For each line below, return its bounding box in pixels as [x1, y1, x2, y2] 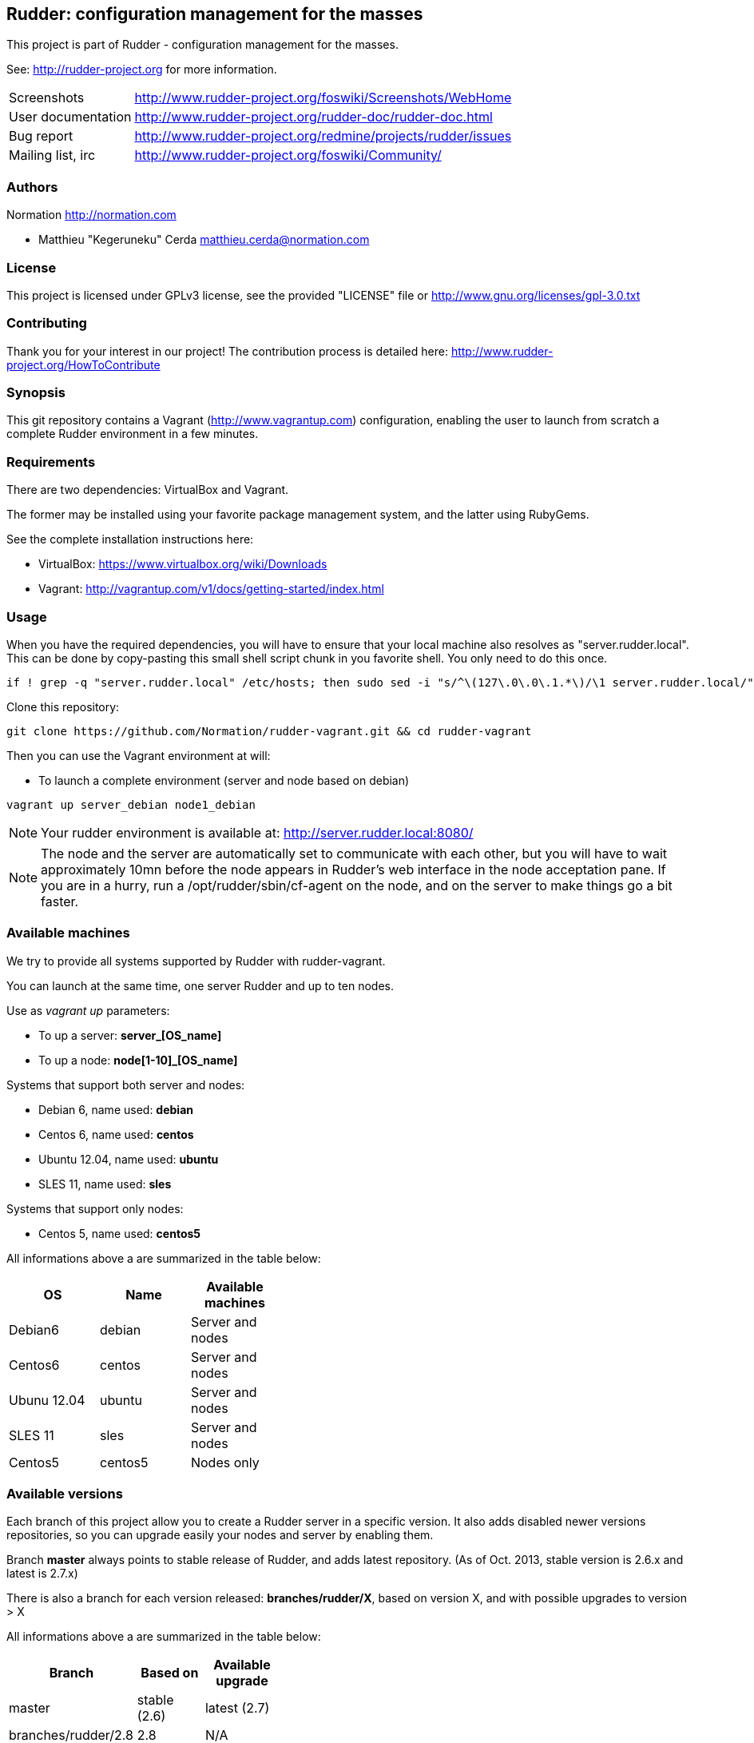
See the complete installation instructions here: [6, 532, 254, 547]
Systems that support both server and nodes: [6, 1077, 245, 1092]
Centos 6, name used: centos [38, 1127, 194, 1141]
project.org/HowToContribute [6, 357, 161, 372]
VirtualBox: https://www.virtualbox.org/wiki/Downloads [38, 557, 327, 571]
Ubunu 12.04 [9, 1391, 85, 1408]
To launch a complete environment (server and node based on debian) [38, 773, 410, 787]
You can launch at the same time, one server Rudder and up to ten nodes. [6, 978, 394, 993]
